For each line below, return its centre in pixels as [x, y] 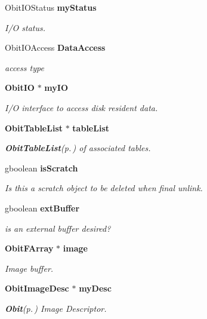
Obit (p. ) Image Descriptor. [56, 308]
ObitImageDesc [37, 288]
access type [24, 67]
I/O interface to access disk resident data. [81, 107]
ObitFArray [29, 248]
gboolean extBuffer [42, 208]
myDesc [95, 288]
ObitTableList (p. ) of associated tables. [78, 148]
